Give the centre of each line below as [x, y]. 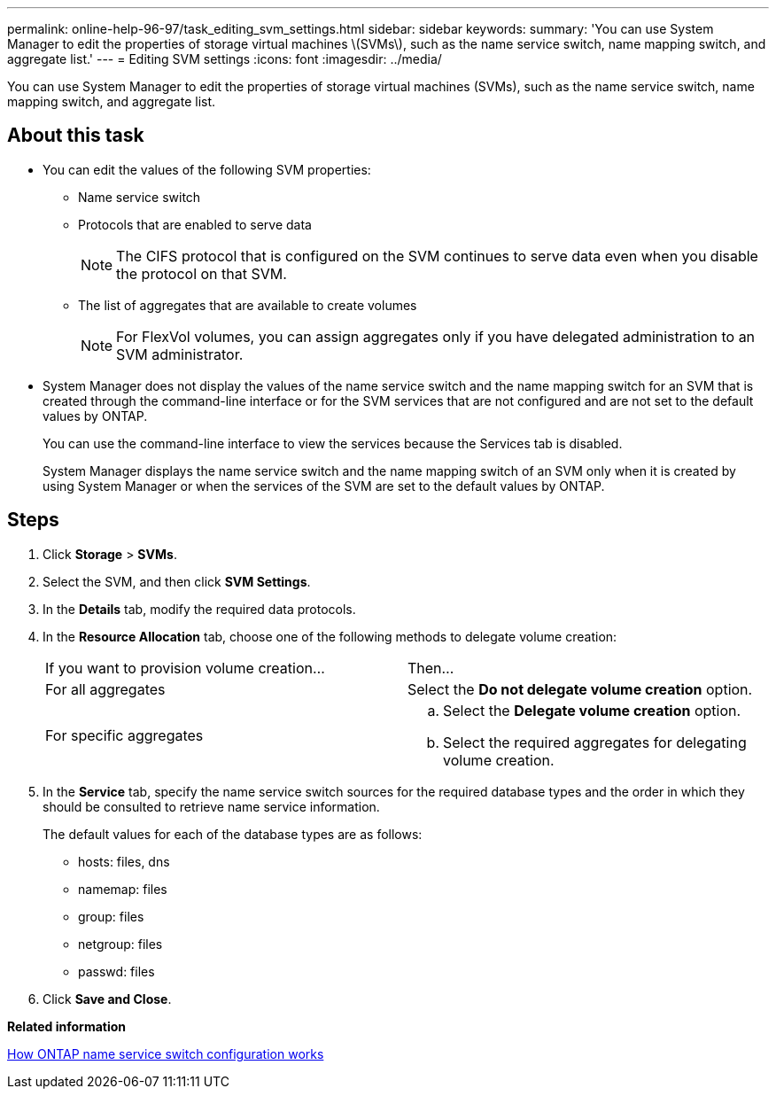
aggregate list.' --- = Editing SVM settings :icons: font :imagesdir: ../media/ [225, 59]
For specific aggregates [124, 735]
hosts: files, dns [124, 861]
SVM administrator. [180, 354]
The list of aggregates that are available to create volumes [248, 305]
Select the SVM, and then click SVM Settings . [177, 581]
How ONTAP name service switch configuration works [166, 1053]
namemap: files [123, 889]
